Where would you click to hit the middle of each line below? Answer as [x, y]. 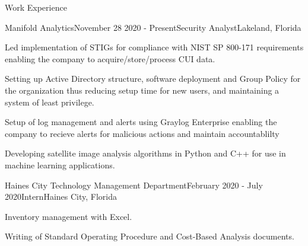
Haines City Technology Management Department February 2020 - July [134, 185]
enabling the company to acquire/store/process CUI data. [110, 58]
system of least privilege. [50, 102]
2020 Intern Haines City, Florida [61, 197]
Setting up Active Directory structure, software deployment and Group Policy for [153, 79]
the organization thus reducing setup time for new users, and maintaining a [142, 90]
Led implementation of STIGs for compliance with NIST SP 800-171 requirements [154, 47]
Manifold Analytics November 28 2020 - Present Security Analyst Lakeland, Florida [153, 27]
